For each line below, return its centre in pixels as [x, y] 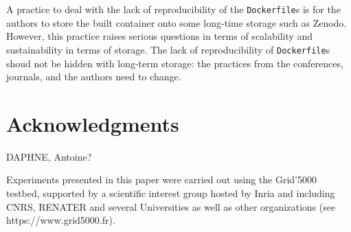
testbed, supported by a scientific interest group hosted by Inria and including [171, 193]
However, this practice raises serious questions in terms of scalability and [160, 36]
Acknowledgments [93, 123]
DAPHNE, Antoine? [49, 156]
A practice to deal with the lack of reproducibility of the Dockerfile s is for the [173, 9]
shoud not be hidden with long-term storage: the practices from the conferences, [175, 63]
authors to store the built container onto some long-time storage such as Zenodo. [177, 22]
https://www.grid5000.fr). [61, 220]
